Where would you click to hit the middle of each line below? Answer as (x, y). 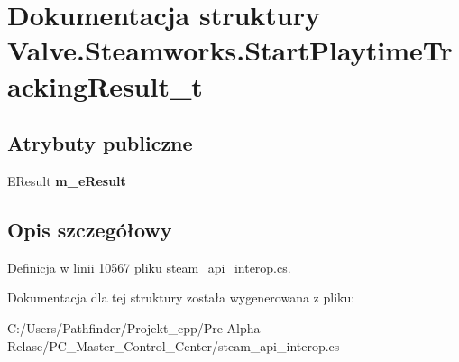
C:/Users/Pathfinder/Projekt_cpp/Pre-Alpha (134, 327)
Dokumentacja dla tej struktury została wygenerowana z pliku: (181, 297)
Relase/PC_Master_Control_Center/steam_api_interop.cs (174, 345)
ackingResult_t (105, 85)
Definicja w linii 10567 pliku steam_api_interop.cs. (149, 267)
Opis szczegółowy (90, 229)
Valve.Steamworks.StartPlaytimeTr (230, 50)
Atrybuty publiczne (100, 143)
